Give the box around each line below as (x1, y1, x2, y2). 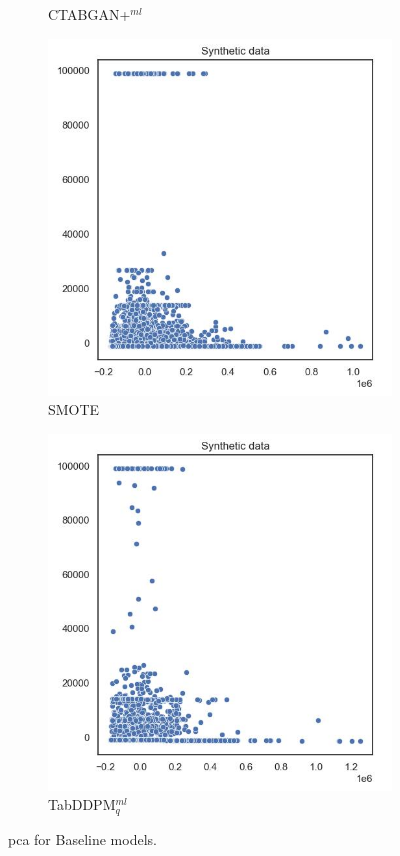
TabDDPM (48, 794, 116, 815)
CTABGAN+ (48, 4, 131, 24)
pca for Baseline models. (8, 828, 157, 849)
